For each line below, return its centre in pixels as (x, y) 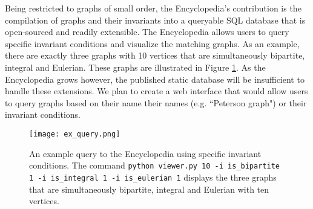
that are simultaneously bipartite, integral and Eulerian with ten (149, 189)
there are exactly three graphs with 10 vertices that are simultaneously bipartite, (155, 55)
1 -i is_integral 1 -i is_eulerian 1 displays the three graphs (153, 177)
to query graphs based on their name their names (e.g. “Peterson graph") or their (156, 102)
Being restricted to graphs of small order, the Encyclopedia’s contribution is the (153, 8)
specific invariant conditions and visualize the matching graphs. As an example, (152, 43)
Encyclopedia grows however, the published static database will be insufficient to (155, 79)
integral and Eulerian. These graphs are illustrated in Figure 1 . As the (135, 67)
